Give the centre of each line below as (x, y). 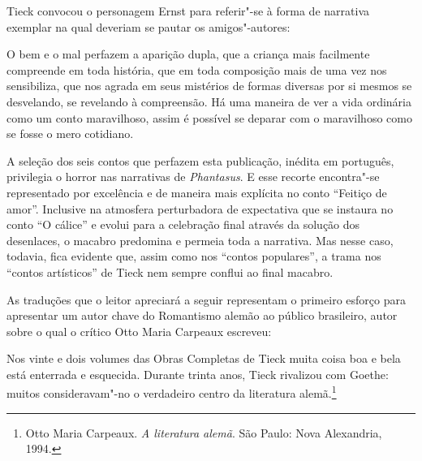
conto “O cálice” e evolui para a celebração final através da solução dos (183, 224)
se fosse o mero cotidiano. (70, 134)
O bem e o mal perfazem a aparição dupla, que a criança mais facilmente (188, 54)
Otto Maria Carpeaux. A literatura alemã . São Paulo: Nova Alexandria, (204, 432)
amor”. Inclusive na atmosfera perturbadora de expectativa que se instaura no (200, 208)
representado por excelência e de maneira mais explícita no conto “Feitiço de (197, 192)
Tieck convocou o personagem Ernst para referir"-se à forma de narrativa (188, 11)
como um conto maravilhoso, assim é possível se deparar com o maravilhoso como (209, 117)
